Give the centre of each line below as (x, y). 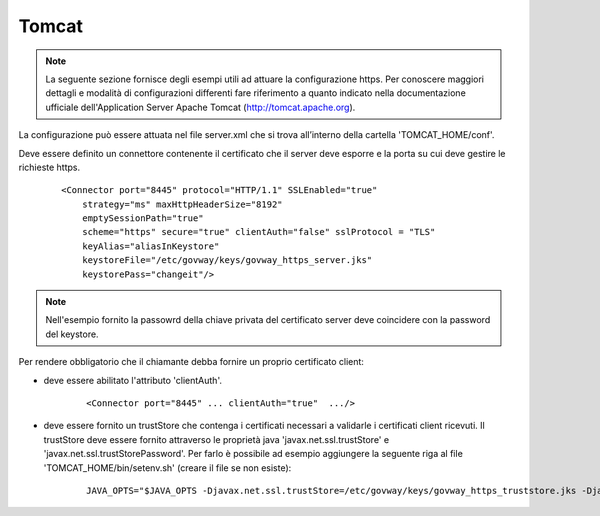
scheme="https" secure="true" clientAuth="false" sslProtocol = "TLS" (258, 232)
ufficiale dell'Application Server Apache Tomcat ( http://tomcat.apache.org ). (200, 107)
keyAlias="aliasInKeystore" (150, 246)
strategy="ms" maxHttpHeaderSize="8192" (182, 204)
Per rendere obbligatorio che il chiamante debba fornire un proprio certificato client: (191, 362)
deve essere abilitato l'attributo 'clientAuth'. (132, 380)
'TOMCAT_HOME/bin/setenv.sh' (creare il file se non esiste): (167, 467)
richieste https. (49, 167)
